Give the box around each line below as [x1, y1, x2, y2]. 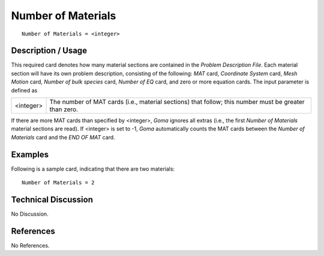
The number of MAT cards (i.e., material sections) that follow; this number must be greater [49, 98, 305, 106]
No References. [11, 242, 50, 249]
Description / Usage [11, 46, 87, 56]
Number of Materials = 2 [22, 179, 95, 186]
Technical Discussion [11, 194, 93, 204]
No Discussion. [11, 210, 49, 218]
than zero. [49, 105, 78, 114]
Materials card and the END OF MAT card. [11, 133, 115, 141]
